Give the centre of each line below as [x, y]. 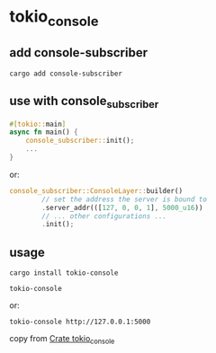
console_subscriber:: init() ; [80, 141]
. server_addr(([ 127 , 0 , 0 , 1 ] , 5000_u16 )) [122, 207]
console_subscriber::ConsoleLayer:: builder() [96, 190]
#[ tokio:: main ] [38, 124]
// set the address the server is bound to [124, 199]
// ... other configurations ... [104, 216]
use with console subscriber [84, 102]
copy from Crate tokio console [62, 340]
